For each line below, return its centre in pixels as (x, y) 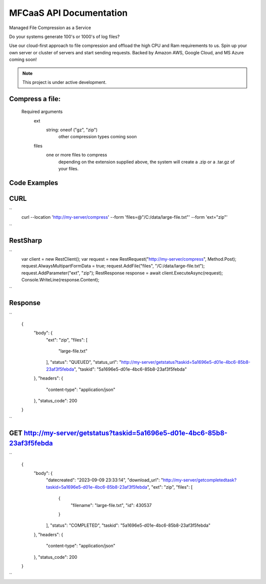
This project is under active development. (65, 82)
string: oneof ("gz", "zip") (72, 130)
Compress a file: (35, 99)
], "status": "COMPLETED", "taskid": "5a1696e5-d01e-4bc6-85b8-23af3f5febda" (128, 525)
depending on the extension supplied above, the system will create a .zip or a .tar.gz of (147, 162)
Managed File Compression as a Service (50, 28)
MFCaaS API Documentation (68, 13)
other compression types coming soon (98, 137)
